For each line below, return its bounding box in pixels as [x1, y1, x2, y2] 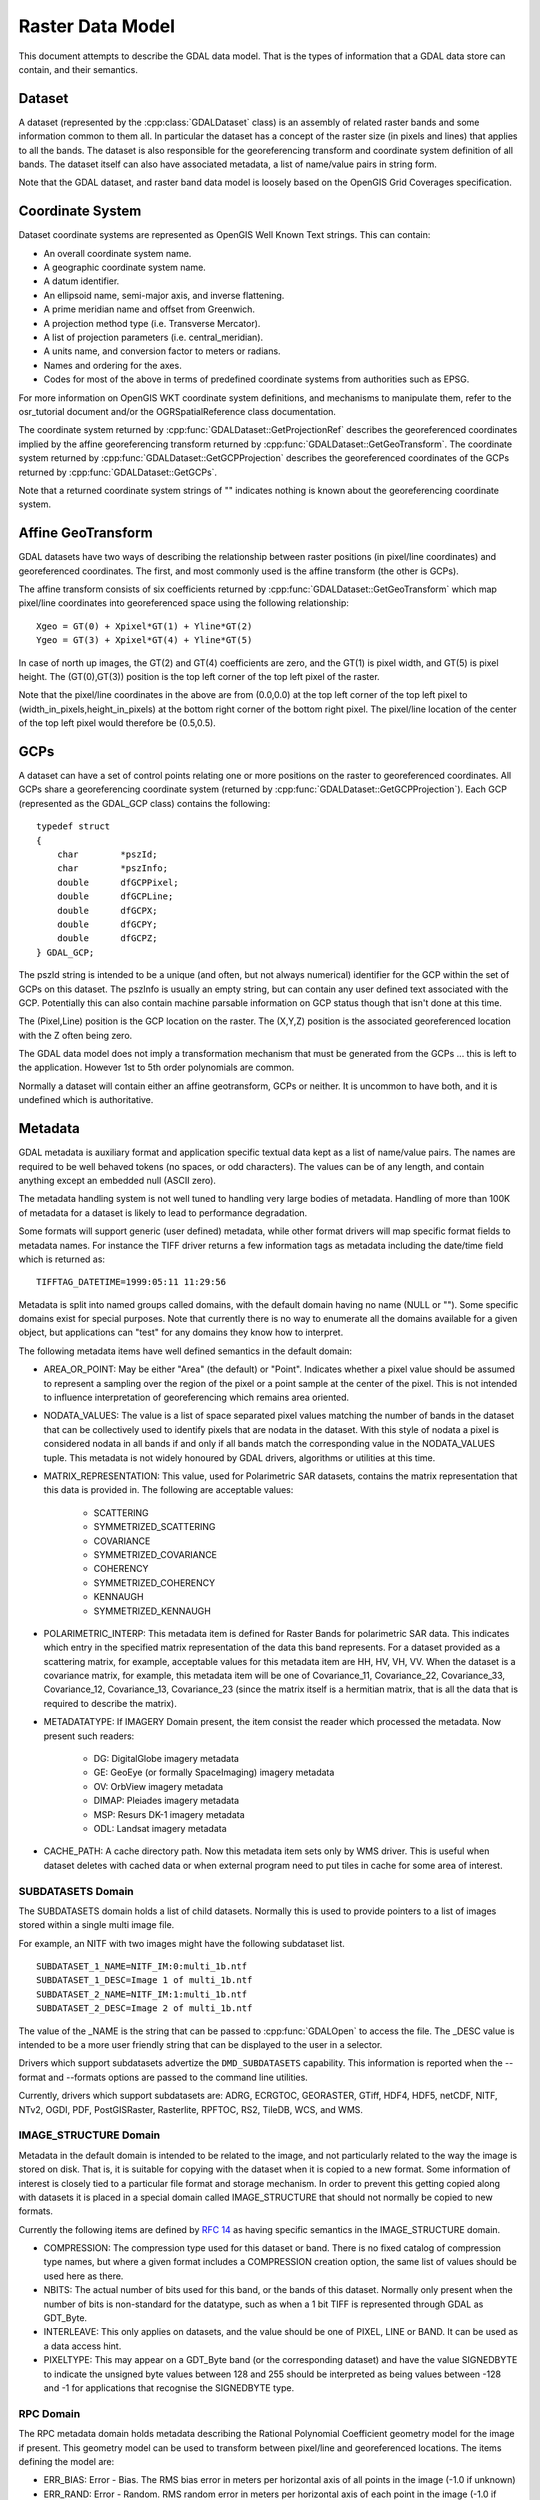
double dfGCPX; [56, 905, 158, 916]
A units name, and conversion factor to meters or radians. [43, 345, 281, 357]
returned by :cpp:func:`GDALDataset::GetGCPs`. [18, 466, 218, 478]
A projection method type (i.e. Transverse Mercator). [43, 317, 261, 329]
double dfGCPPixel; [56, 876, 179, 888]
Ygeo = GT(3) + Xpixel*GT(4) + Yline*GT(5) [36, 635, 253, 646]
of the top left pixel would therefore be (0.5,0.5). [18, 717, 217, 729]
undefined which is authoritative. [18, 1094, 154, 1106]
